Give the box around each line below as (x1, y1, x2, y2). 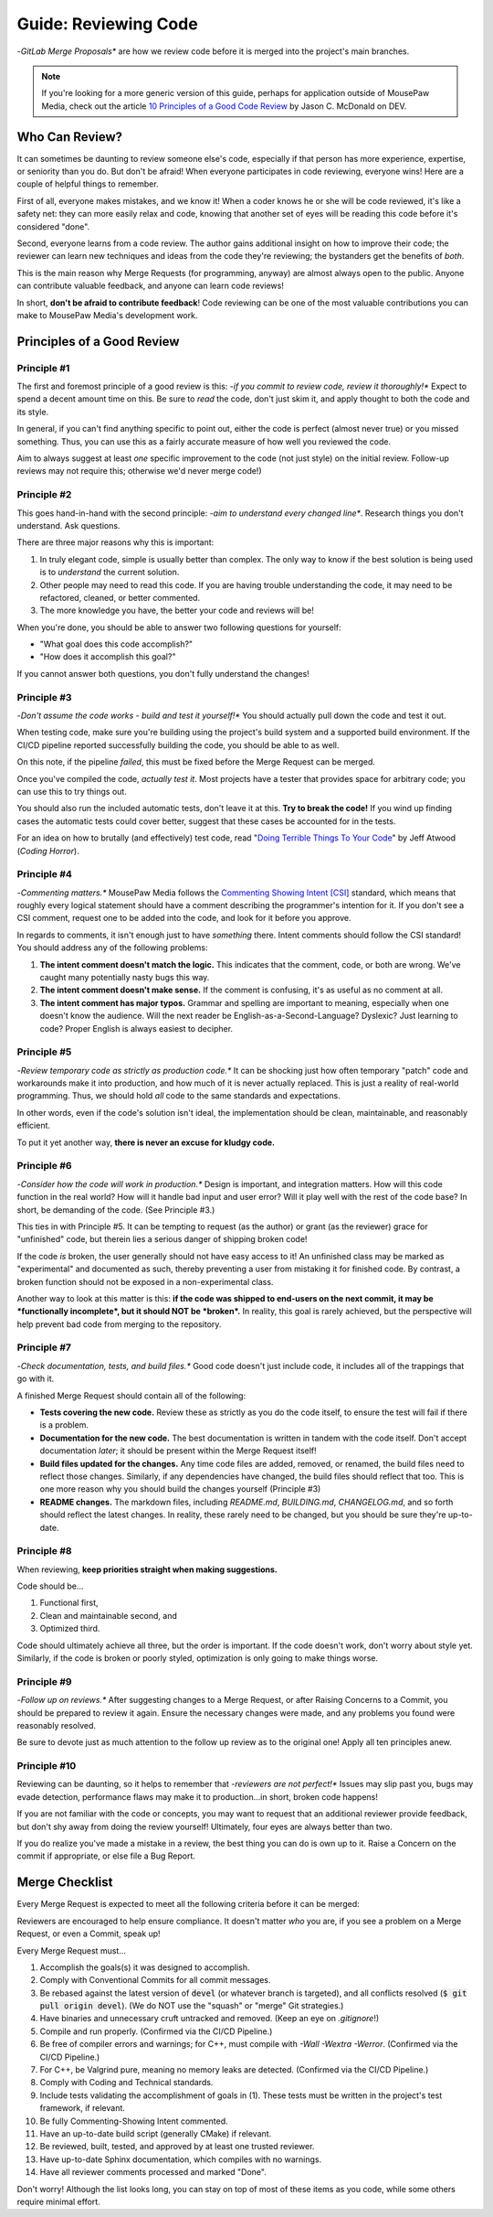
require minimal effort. (16, 2196, 100, 2207)
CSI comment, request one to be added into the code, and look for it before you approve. (16, 913, 351, 924)
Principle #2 (16, 488, 72, 501)
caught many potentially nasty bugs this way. (39, 972, 210, 982)
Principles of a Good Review (16, 334, 180, 349)
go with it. (16, 1373, 55, 1385)
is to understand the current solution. (39, 567, 180, 578)
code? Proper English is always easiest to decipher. (39, 1023, 233, 1034)
